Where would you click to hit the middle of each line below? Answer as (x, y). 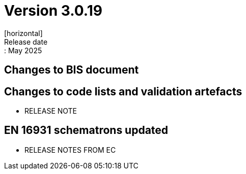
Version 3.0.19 (53, 11)
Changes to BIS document (72, 70)
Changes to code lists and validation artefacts (123, 91)
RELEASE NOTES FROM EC (70, 150)
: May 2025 (23, 50)
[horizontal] (23, 33)
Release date (26, 42)
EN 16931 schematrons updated (86, 130)
